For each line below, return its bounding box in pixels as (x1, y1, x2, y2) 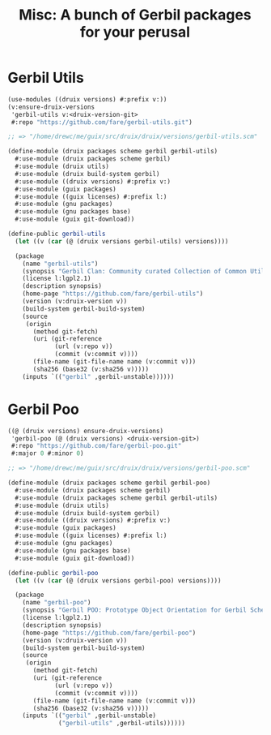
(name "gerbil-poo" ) (22, 599, 91, 607)
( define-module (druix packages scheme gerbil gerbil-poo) (7, 479, 211, 487)
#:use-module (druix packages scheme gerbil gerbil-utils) (15, 493, 218, 502)
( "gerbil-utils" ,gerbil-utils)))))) (58, 720, 185, 728)
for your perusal (79, 23, 191, 41)
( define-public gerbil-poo (7, 569, 99, 577)
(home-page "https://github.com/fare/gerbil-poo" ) (22, 629, 197, 637)
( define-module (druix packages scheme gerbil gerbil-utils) (7, 148, 218, 156)
